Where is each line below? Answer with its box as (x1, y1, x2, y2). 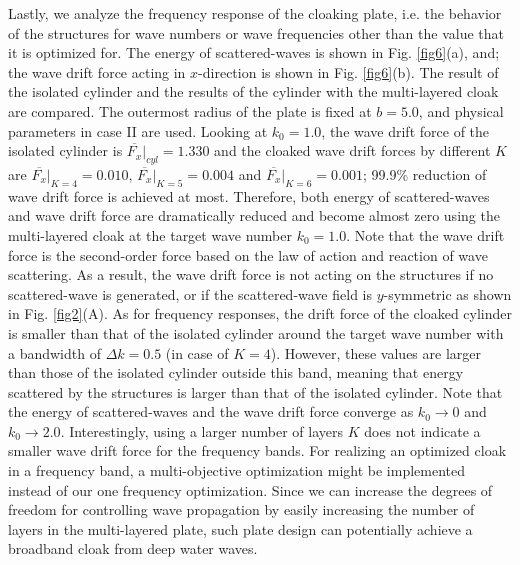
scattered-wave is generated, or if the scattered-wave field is (8, 283, 372, 304)
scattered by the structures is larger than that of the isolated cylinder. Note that (8, 381, 503, 402)
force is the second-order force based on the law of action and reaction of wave (8, 244, 488, 265)
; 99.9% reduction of (362, 163, 487, 184)
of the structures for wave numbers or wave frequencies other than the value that (8, 22, 504, 43)
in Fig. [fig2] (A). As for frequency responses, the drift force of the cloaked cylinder (8, 303, 513, 324)
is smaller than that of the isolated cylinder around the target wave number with (8, 322, 504, 343)
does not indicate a (364, 420, 481, 441)
